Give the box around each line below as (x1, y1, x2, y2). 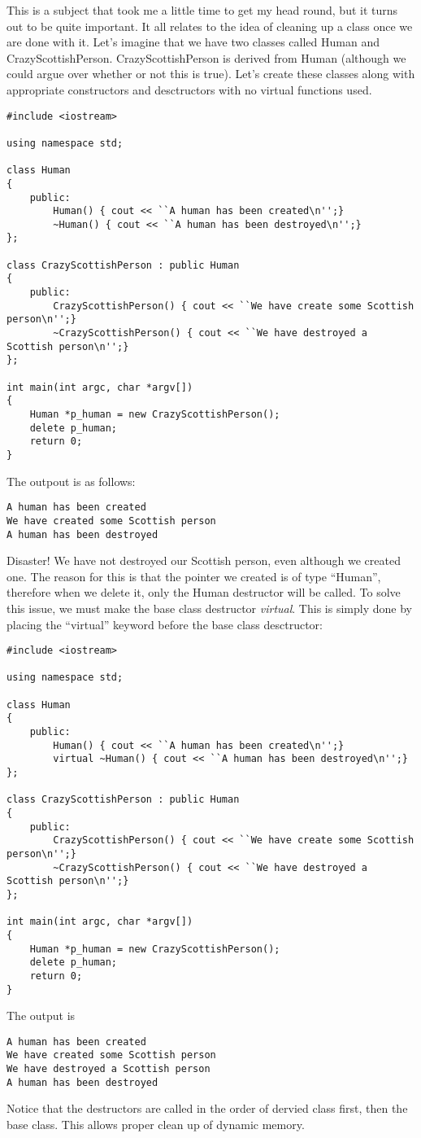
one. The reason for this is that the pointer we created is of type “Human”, (7, 567, 381, 584)
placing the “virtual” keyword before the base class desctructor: (7, 615, 323, 632)
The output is (7, 1007, 76, 1024)
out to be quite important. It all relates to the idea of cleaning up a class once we (7, 17, 413, 34)
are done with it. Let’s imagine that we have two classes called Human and (7, 33, 380, 50)
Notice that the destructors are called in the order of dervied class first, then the (7, 1100, 408, 1117)
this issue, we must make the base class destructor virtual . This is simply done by (7, 599, 412, 616)
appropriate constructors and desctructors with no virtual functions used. (7, 81, 372, 98)
